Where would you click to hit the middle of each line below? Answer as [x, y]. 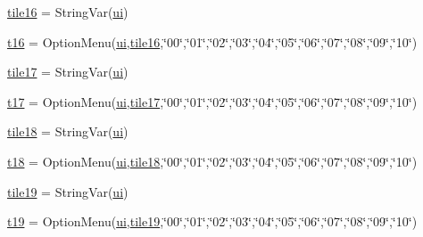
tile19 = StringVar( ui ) [68, 191]
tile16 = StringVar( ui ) [68, 12]
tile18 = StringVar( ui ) [68, 131]
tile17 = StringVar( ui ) [68, 72]
